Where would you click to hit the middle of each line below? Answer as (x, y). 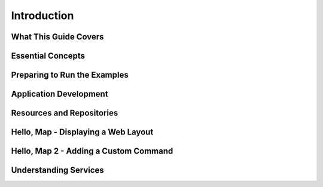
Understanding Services (57, 170)
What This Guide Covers (57, 37)
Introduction (42, 16)
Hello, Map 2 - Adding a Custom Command (92, 151)
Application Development (60, 94)
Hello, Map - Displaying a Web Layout (82, 132)
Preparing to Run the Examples (70, 75)
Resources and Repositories (65, 113)
